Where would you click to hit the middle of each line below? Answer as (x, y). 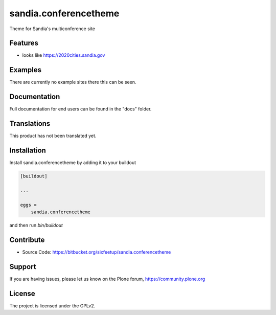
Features (24, 43)
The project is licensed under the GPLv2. (52, 306)
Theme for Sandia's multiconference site (52, 29)
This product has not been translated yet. (53, 136)
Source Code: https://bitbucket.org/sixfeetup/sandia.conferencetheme (97, 252)
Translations (30, 123)
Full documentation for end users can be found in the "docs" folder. (80, 109)
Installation (28, 150)
